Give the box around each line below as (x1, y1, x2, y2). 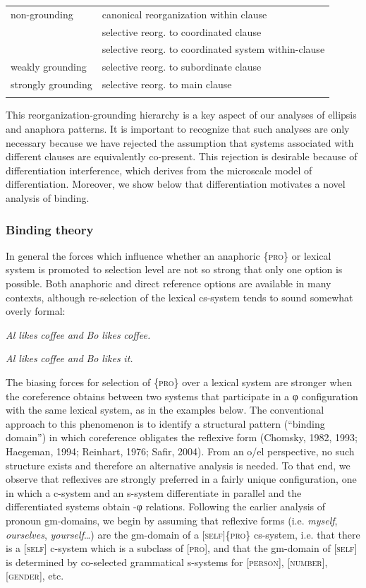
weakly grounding (11, 59, 87, 74)
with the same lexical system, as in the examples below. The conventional (6, 402, 324, 417)
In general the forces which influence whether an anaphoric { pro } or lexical (6, 248, 331, 263)
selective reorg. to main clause (102, 77, 232, 92)
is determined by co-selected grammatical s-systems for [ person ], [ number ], (6, 554, 328, 569)
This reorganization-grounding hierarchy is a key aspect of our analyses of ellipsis (6, 107, 357, 122)
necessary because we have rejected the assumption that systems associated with (6, 135, 354, 150)
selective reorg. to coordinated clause (102, 24, 262, 39)
